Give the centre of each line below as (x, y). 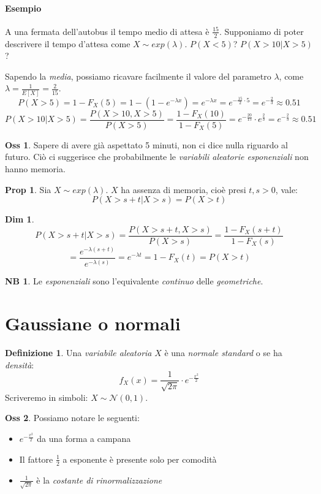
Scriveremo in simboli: (47, 397)
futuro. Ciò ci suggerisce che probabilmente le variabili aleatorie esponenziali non (157, 157)
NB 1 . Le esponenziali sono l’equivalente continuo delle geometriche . (134, 281)
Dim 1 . (20, 219)
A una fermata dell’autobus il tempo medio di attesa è (107, 31)
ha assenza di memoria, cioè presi (183, 189)
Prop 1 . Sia (28, 189)
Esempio (23, 8)
